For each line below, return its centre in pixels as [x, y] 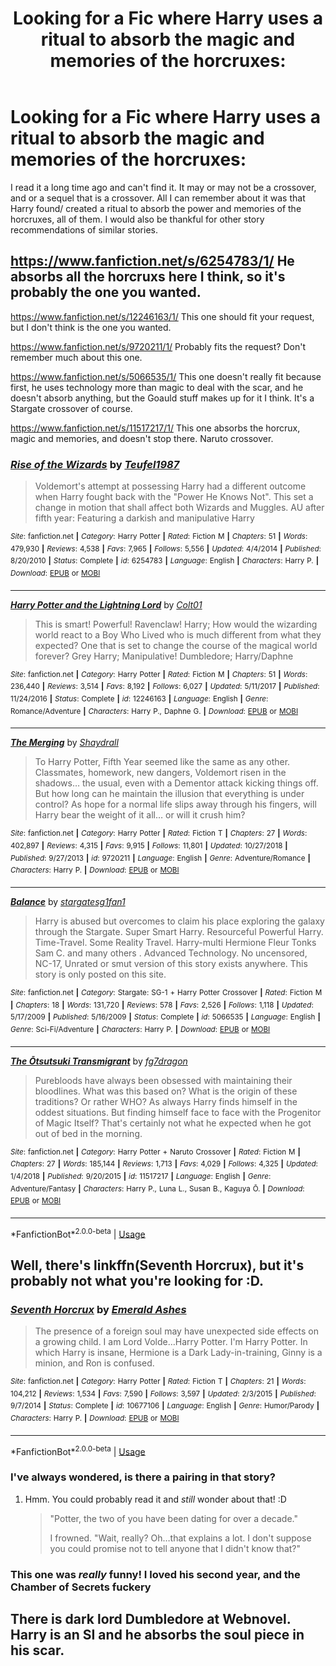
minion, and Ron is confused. [94, 1363]
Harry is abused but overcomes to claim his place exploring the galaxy [179, 921]
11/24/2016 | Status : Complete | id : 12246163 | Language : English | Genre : [139, 698]
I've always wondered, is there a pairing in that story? [143, 1477]
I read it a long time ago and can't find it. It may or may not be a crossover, [163, 187]
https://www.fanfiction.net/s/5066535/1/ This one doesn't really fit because [166, 376]
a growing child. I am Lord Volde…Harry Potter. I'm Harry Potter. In [171, 1342]
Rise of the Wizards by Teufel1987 [95, 464]
